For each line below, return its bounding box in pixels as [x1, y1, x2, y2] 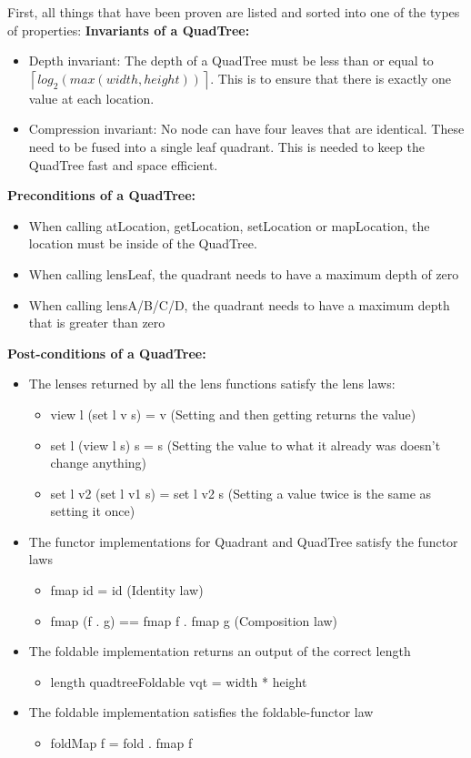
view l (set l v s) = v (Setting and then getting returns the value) [50, 404, 416, 423]
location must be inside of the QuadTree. [28, 234, 257, 253]
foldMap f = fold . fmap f [50, 733, 193, 753]
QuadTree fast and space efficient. [28, 155, 218, 174]
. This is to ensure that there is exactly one [210, 68, 452, 87]
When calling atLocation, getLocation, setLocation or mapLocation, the [28, 216, 430, 235]
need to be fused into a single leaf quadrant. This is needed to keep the [28, 136, 425, 156]
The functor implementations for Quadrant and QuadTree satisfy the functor [28, 531, 458, 551]
